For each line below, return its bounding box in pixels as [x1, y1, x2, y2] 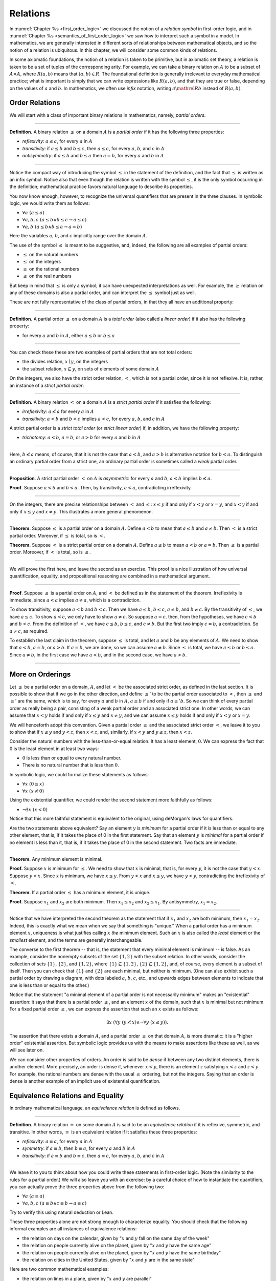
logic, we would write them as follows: [9, 200, 90, 206]
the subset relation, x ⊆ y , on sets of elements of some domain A [22, 365, 159, 371]
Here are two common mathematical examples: [9, 1266, 109, 1272]
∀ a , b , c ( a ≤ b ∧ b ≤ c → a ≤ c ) [22, 217, 87, 223]
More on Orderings [9, 670, 71, 679]
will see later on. [9, 1047, 44, 1053]
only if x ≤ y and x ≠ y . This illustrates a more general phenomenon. [9, 508, 153, 514]
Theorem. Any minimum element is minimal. [9, 856, 103, 862]
